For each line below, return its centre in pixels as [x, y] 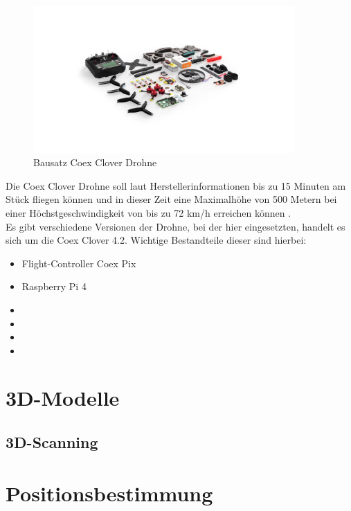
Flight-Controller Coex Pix [79, 263]
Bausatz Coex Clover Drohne [95, 162]
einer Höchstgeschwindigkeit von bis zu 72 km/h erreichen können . [148, 212]
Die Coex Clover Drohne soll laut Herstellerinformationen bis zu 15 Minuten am [176, 185]
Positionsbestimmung [109, 493]
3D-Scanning [52, 442]
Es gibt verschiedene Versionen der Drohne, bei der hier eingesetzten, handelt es [175, 226]
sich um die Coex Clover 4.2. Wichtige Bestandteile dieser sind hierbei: [156, 240]
